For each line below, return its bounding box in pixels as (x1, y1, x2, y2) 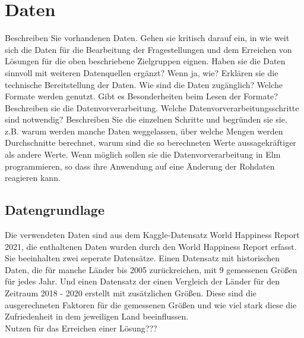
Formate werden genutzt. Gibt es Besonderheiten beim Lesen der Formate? (5, 90, 278, 102)
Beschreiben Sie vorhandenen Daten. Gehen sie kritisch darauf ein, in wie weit (5, 32, 290, 44)
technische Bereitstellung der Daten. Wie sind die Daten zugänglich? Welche (5, 78, 283, 90)
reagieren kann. (5, 171, 61, 184)
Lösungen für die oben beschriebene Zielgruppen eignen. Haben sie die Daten (5, 55, 286, 67)
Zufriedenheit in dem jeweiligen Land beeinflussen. (5, 310, 189, 323)
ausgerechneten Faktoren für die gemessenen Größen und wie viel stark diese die (5, 298, 297, 311)
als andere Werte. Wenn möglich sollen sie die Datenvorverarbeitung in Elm (5, 148, 281, 161)
